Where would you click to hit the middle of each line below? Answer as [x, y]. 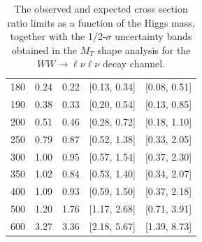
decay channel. [134, 63]
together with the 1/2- [58, 36]
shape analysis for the [144, 49]
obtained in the [44, 49]
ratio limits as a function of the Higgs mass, [101, 22]
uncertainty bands [153, 36]
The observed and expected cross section [101, 8]
